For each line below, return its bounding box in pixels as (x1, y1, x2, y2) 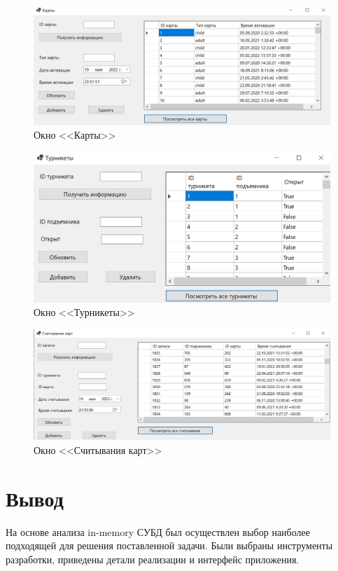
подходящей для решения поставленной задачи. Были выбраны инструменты (6, 538, 333, 553)
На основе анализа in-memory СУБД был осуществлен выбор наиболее (6, 524, 310, 539)
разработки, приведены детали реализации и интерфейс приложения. (6, 551, 300, 566)
